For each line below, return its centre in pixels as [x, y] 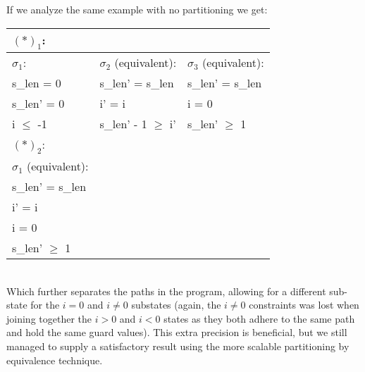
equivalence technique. [55, 360]
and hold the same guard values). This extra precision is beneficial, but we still [177, 332]
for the [45, 305]
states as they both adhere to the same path [259, 318]
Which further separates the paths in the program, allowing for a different [166, 291]
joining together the [49, 318]
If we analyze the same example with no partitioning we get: [137, 9]
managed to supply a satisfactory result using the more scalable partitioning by [178, 346]
